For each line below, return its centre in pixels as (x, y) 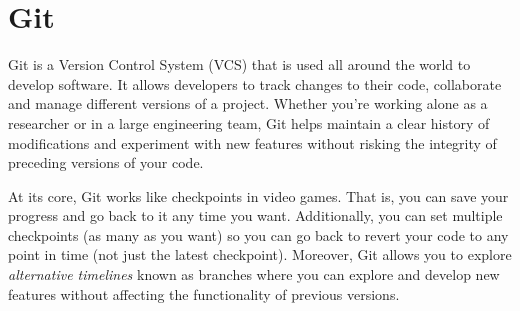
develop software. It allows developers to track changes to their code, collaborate (255, 83)
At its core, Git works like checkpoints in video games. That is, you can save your (258, 195)
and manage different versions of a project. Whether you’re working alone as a (248, 103)
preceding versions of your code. (106, 162)
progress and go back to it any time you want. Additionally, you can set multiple (255, 215)
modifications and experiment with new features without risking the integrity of (252, 142)
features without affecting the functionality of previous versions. (204, 293)
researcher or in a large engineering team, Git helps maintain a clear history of (249, 122)
